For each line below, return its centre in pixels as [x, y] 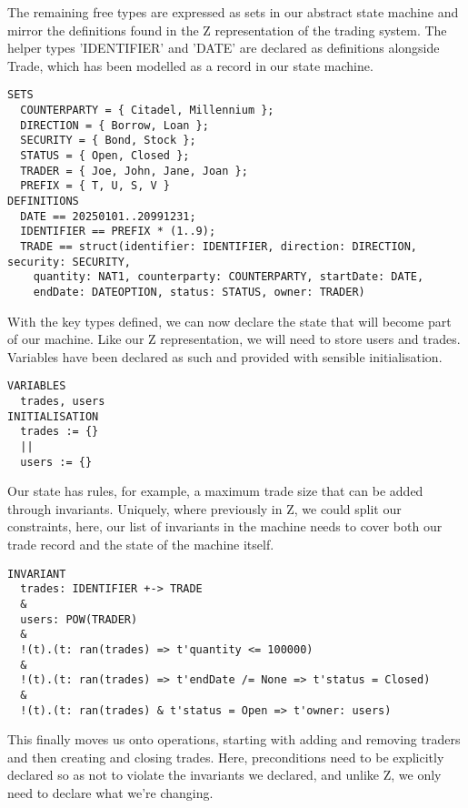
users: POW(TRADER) [79, 619]
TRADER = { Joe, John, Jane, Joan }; [134, 171]
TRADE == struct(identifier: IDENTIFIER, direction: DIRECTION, [219, 246]
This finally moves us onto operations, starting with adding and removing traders [234, 739]
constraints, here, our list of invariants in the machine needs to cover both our [225, 526]
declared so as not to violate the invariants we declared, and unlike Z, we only [224, 775]
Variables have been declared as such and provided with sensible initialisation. [225, 356]
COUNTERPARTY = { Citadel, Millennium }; [147, 111]
